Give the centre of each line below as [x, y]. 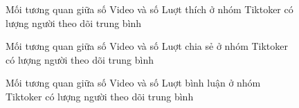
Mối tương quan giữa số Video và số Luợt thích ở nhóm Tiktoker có [149, 9]
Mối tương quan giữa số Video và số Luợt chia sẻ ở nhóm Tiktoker [147, 46]
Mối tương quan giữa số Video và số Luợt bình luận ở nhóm [133, 83]
